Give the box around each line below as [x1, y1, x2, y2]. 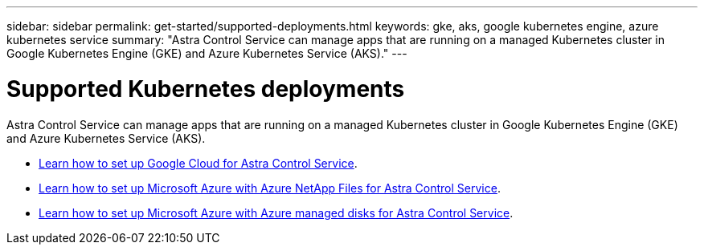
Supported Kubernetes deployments [6, 75, 405, 103]
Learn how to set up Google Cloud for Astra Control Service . [39, 156, 358, 170]
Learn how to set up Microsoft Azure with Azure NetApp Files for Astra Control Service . [39, 180, 501, 195]
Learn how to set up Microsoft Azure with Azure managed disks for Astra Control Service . [39, 205, 514, 220]
